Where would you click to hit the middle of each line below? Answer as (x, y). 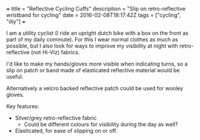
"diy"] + (16, 21)
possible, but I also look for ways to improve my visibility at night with (92, 46)
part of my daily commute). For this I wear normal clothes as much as (92, 39)
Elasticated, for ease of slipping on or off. (66, 131)
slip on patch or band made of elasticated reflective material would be (93, 70)
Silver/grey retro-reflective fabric (56, 118)
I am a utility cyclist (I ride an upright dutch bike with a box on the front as (97, 33)
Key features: (23, 106)
